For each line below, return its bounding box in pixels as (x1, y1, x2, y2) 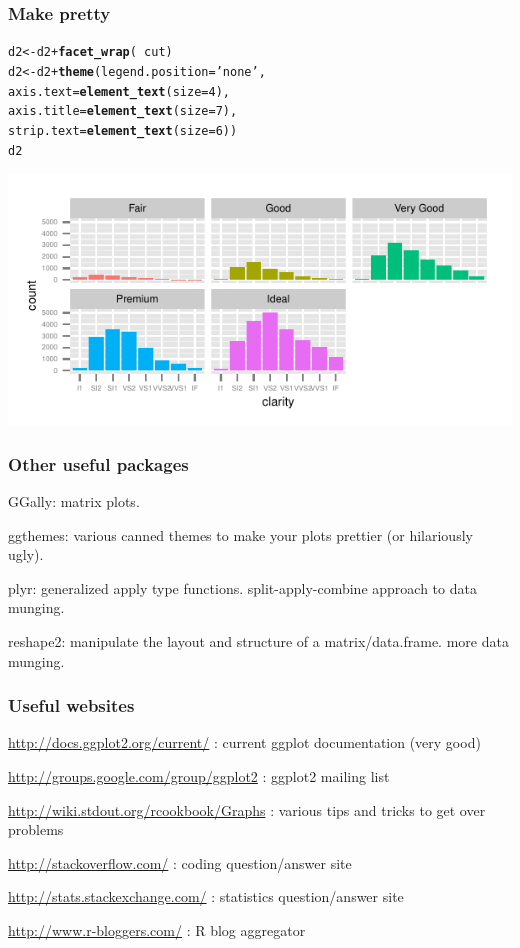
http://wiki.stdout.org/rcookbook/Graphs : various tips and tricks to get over (8, 799, 486, 820)
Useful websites (8, 693, 135, 718)
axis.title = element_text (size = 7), (8, 104, 238, 119)
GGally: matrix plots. (8, 490, 140, 511)
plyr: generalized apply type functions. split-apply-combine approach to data (8, 577, 477, 598)
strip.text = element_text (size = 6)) (8, 123, 238, 138)
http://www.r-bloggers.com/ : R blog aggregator (8, 919, 306, 940)
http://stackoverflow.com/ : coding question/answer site (8, 852, 352, 873)
